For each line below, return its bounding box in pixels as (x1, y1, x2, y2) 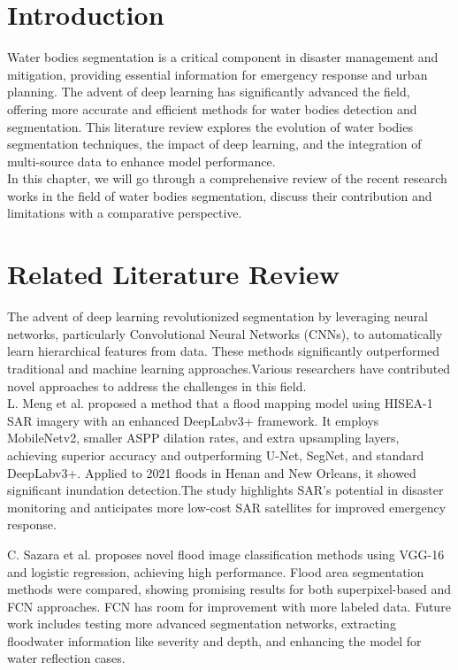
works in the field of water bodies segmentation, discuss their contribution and (7, 186, 432, 204)
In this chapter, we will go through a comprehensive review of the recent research (7, 169, 447, 188)
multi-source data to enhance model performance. (7, 151, 276, 170)
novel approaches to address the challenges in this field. (7, 376, 307, 395)
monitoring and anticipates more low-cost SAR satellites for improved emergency (7, 497, 447, 516)
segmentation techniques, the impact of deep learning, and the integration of (7, 135, 422, 153)
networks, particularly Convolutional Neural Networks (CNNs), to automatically (7, 324, 443, 343)
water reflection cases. (7, 649, 126, 667)
